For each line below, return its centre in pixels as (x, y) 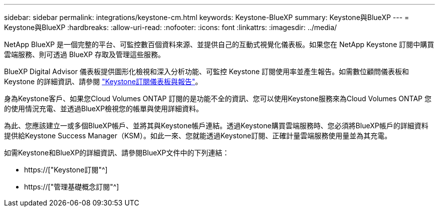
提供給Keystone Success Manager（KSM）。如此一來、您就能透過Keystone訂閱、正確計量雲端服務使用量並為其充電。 (198, 136)
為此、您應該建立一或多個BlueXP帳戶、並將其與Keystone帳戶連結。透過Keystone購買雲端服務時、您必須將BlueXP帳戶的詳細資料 (216, 126)
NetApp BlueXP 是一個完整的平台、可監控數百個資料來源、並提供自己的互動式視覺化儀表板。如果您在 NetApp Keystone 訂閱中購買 (219, 44)
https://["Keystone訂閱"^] (66, 170)
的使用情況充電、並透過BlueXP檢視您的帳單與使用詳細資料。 (104, 109)
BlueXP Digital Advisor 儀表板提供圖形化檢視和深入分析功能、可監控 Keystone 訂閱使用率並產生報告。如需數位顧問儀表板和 (207, 71)
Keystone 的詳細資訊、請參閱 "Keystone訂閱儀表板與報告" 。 (103, 81)
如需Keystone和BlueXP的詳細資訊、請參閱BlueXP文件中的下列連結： (117, 153)
